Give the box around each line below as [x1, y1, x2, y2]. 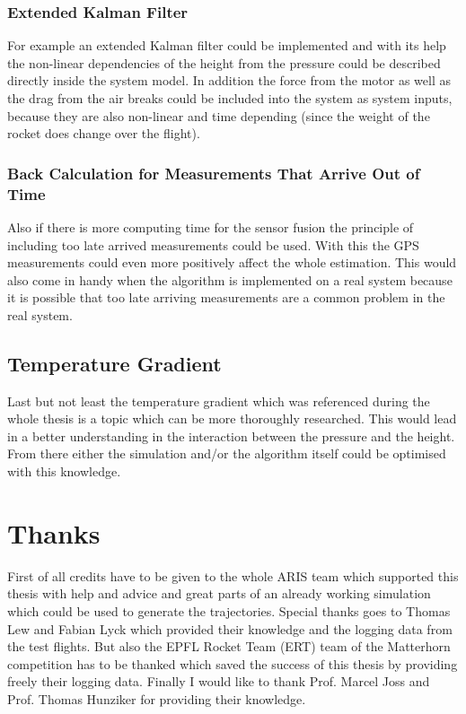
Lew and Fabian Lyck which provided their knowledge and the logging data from [7, 619, 453, 638]
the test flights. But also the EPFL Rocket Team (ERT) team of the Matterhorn [7, 637, 451, 656]
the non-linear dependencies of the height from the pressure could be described [7, 53, 441, 72]
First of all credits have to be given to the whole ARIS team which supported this [7, 566, 459, 585]
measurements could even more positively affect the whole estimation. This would [7, 253, 457, 272]
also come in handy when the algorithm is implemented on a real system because [7, 270, 453, 289]
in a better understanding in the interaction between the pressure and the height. [7, 426, 455, 445]
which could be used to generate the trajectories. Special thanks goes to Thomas [7, 601, 451, 620]
